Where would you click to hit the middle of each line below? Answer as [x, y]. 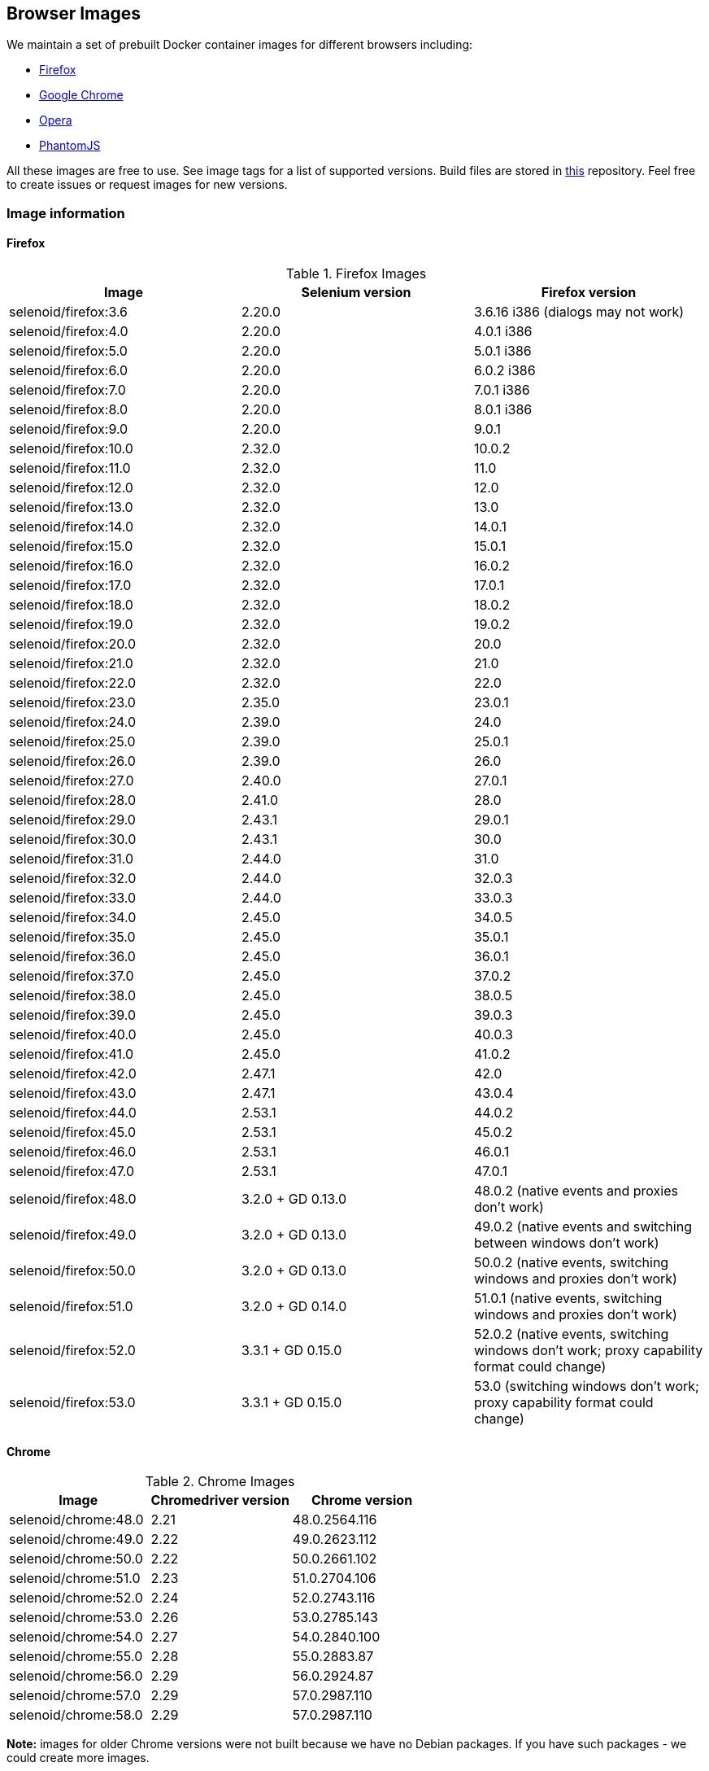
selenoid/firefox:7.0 [67, 390]
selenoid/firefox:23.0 [72, 703]
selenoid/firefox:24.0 [72, 722]
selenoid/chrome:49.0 [76, 1539]
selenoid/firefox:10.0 [71, 449]
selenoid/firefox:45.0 [73, 1133]
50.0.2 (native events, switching [571, 1263]
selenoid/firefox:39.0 [73, 1015]
